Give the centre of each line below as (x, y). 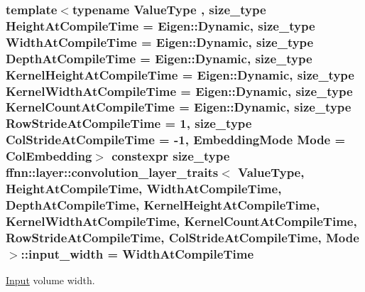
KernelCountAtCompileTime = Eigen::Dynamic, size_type (179, 107)
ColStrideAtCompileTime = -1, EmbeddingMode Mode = (176, 140)
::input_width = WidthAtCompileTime (137, 253)
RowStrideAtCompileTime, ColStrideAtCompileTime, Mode (182, 237)
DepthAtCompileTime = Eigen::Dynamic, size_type (159, 58)
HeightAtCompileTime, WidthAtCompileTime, (144, 189)
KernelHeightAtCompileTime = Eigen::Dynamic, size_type (180, 74)
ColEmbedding (49, 156)
